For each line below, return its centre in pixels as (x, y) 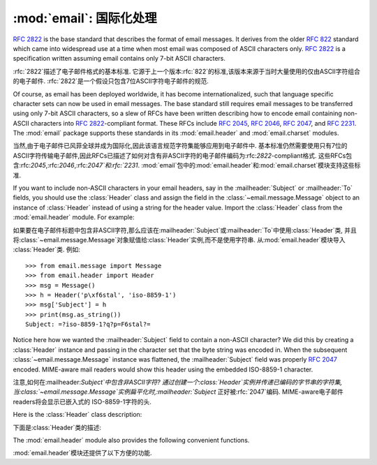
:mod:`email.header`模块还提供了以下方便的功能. (82, 453)
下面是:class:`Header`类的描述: (57, 427)
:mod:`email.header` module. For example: (74, 217)
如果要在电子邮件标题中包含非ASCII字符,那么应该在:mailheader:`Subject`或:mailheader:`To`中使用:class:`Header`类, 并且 (185, 230)
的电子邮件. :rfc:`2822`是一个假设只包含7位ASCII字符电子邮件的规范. (111, 81)
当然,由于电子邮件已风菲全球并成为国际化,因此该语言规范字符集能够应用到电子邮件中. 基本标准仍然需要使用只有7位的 (180, 146)
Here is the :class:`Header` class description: (77, 415)
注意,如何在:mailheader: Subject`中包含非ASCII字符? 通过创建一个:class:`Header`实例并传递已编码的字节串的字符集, (178, 382)
